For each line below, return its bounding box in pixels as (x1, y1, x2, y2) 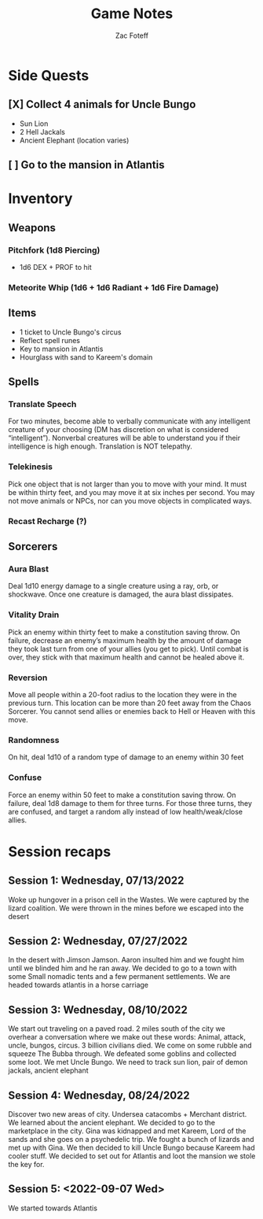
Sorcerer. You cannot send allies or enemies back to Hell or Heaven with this (8, 706, 256, 716)
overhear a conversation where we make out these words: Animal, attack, (8, 1032, 246, 1042)
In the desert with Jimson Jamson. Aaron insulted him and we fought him (8, 955, 245, 965)
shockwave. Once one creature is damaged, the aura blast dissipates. (8, 589, 234, 599)
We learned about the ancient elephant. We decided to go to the (8, 1117, 216, 1127)
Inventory (8, 190, 73, 208)
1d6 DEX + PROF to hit (19, 263, 92, 272)
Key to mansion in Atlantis (19, 344, 104, 353)
